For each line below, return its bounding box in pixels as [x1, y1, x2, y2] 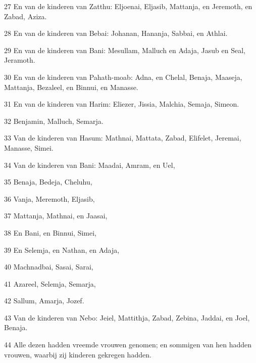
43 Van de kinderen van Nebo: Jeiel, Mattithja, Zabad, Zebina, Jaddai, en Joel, [4, 312, 250, 323]
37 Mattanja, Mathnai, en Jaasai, [4, 210, 108, 221]
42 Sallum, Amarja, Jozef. [4, 295, 84, 306]
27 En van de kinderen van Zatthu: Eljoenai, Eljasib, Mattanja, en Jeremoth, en [4, 1, 252, 11]
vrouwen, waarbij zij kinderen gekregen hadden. [4, 349, 151, 359]
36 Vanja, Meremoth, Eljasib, [4, 193, 95, 204]
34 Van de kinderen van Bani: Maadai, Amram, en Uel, [4, 159, 175, 170]
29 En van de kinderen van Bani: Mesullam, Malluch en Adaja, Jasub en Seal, [4, 44, 245, 55]
